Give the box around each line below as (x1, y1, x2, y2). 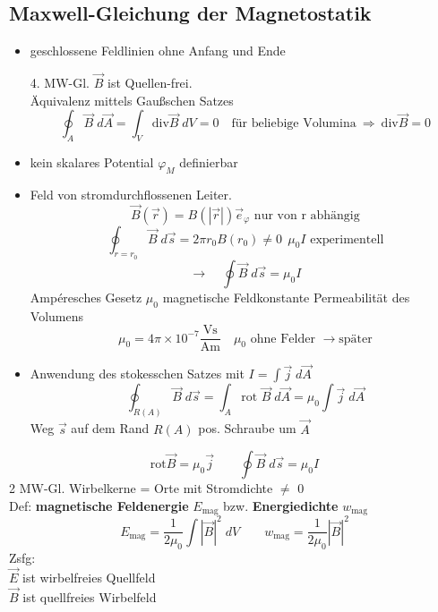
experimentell (310, 233, 384, 246)
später (339, 332, 373, 345)
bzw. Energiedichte (223, 496, 339, 514)
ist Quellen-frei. (107, 73, 193, 92)
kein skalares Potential (30, 153, 154, 171)
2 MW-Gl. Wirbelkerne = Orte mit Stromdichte (9, 479, 273, 497)
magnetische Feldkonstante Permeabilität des (162, 287, 410, 306)
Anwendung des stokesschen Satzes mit (30, 364, 245, 383)
